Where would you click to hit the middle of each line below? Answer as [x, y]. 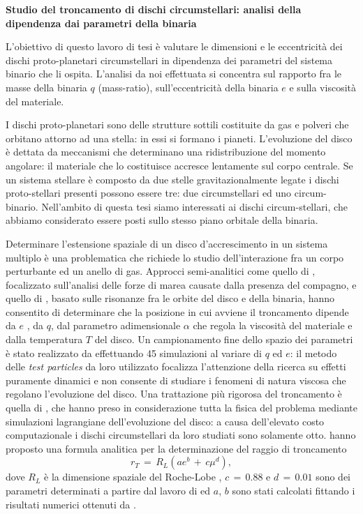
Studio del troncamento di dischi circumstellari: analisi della [154, 9]
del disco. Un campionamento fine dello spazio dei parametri [224, 339]
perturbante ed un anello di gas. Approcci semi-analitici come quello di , [161, 271]
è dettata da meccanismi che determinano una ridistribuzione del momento [166, 152]
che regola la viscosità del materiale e [273, 325]
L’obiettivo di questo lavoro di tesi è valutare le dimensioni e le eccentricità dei [174, 46]
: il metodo [313, 353]
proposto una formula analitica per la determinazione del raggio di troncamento [176, 448]
